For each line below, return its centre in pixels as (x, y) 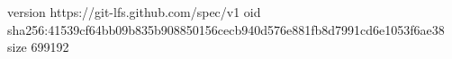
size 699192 (38, 47)
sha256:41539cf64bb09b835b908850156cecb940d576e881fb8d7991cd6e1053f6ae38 (226, 29)
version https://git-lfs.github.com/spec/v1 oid (134, 12)
